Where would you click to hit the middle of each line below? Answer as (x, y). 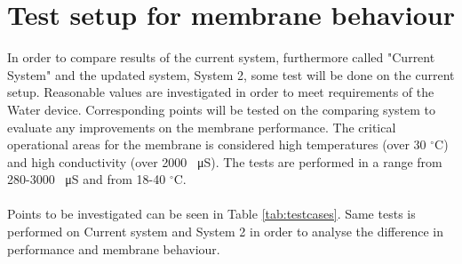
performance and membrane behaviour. (114, 248)
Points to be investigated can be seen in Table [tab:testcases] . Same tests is (211, 214)
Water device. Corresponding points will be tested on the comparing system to (221, 109)
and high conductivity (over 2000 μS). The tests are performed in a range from (225, 161)
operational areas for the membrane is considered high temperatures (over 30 (217, 144)
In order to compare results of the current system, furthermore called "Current (221, 57)
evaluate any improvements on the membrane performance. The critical (202, 127)
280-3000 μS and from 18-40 (87, 179)
